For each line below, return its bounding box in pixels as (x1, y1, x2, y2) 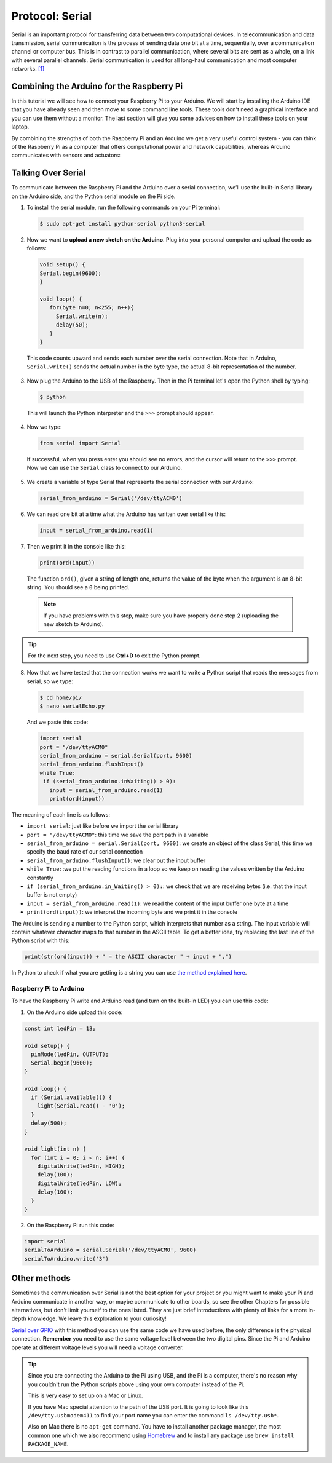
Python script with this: (11, 937, 70, 944)
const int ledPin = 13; (24, 1025, 97, 1032)
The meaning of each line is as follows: (11, 811, 111, 818)
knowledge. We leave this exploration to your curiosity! (28, 1315, 167, 1322)
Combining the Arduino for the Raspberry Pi (11, 81, 183, 92)
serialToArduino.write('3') (24, 1255, 109, 1262)
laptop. (11, 123, 30, 130)
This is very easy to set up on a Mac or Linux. (28, 1392, 143, 1399)
